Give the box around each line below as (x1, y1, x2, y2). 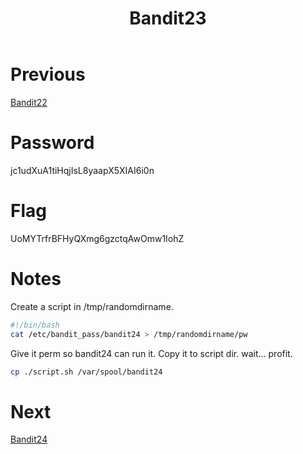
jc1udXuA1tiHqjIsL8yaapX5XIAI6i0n (10, 164, 155, 176)
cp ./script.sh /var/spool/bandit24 (10, 367, 163, 377)
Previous (10, 63, 86, 86)
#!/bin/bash (10, 320, 60, 330)
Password (10, 132, 95, 154)
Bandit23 (129, 7, 207, 30)
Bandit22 (10, 96, 48, 108)
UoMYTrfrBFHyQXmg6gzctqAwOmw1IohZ (10, 232, 185, 244)
